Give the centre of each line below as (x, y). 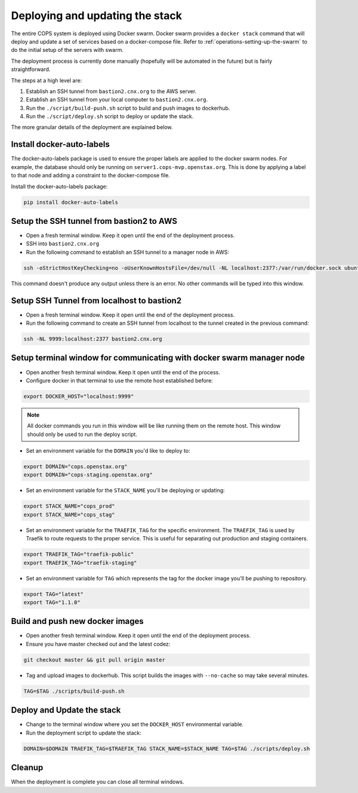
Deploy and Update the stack (66, 710)
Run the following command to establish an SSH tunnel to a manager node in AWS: (128, 252)
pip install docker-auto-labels (71, 202)
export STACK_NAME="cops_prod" (70, 506)
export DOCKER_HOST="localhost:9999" (79, 396)
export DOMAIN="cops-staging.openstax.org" (88, 475)
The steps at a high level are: (47, 80)
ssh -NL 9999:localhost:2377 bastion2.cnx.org (93, 339)
